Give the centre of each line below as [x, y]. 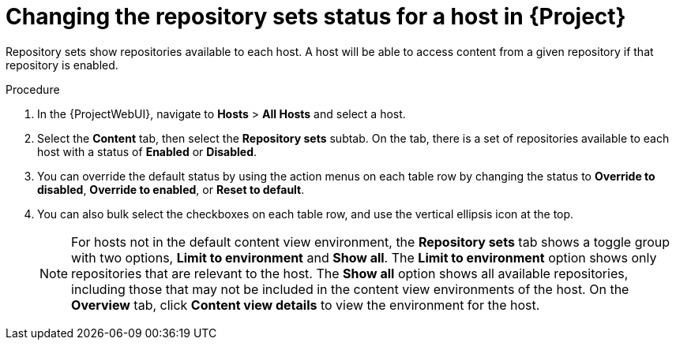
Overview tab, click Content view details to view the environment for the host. [306, 305]
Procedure [33, 89]
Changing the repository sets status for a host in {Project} [316, 17]
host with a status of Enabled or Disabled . [147, 151]
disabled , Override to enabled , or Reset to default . [171, 189]
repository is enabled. [62, 65]
